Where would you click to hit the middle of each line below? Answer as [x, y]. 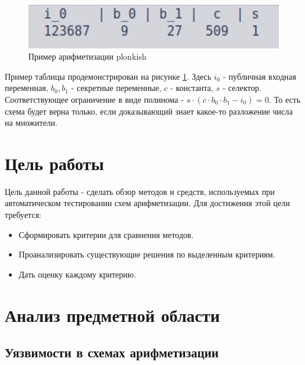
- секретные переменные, [116, 88]
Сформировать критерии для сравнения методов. [106, 234]
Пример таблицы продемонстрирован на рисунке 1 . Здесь [108, 76]
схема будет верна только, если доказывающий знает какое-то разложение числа [149, 111]
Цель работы [54, 163]
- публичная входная [259, 76]
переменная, [27, 88]
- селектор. [242, 88]
